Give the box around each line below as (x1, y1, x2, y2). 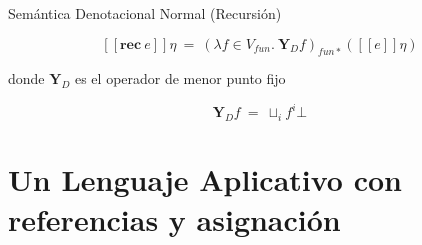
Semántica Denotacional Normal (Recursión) (8, 3, 282, 23)
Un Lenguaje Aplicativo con (8, 159, 402, 200)
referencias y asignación (8, 198, 341, 239)
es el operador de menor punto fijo (74, 68, 286, 89)
